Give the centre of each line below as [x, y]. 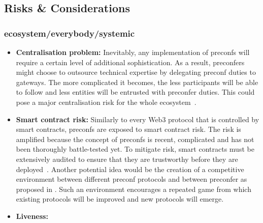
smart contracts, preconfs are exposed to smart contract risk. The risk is [128, 129]
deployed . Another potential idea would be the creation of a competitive [130, 169]
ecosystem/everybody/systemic [70, 33]
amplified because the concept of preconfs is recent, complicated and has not [135, 139]
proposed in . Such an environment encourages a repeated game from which [134, 189]
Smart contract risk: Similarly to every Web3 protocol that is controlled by [138, 119]
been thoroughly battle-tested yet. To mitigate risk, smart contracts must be [135, 149]
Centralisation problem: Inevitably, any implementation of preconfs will [133, 52]
